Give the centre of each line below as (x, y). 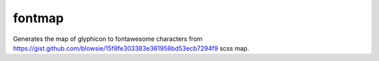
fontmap (38, 18)
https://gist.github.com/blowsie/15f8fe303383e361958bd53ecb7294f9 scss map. (131, 48)
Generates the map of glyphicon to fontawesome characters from (108, 39)
